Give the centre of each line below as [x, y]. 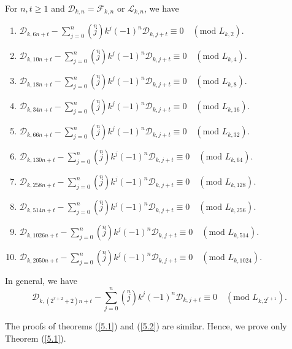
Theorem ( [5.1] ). [36, 338]
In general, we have [41, 281]
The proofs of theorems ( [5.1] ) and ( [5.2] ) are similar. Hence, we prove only [146, 326]
